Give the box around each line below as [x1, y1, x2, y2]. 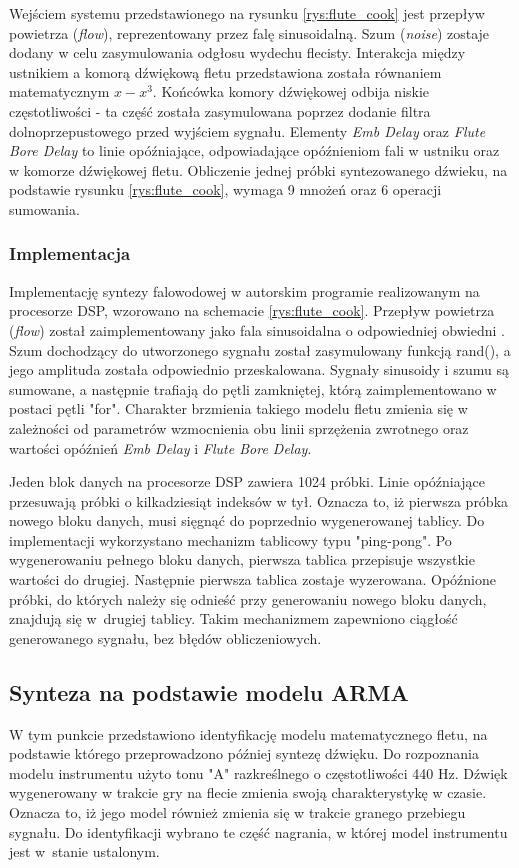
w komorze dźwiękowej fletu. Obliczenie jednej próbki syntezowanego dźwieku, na [9, 159, 508, 180]
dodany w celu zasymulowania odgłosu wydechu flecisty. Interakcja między [9, 42, 466, 63]
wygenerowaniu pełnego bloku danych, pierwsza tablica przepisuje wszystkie [9, 549, 475, 570]
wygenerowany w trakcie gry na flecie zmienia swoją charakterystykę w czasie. [9, 782, 487, 803]
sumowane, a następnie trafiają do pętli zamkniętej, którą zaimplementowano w [9, 378, 497, 399]
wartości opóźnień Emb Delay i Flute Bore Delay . [9, 437, 312, 458]
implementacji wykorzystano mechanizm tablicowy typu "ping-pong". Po [9, 529, 452, 550]
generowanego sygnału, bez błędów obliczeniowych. [9, 627, 322, 648]
